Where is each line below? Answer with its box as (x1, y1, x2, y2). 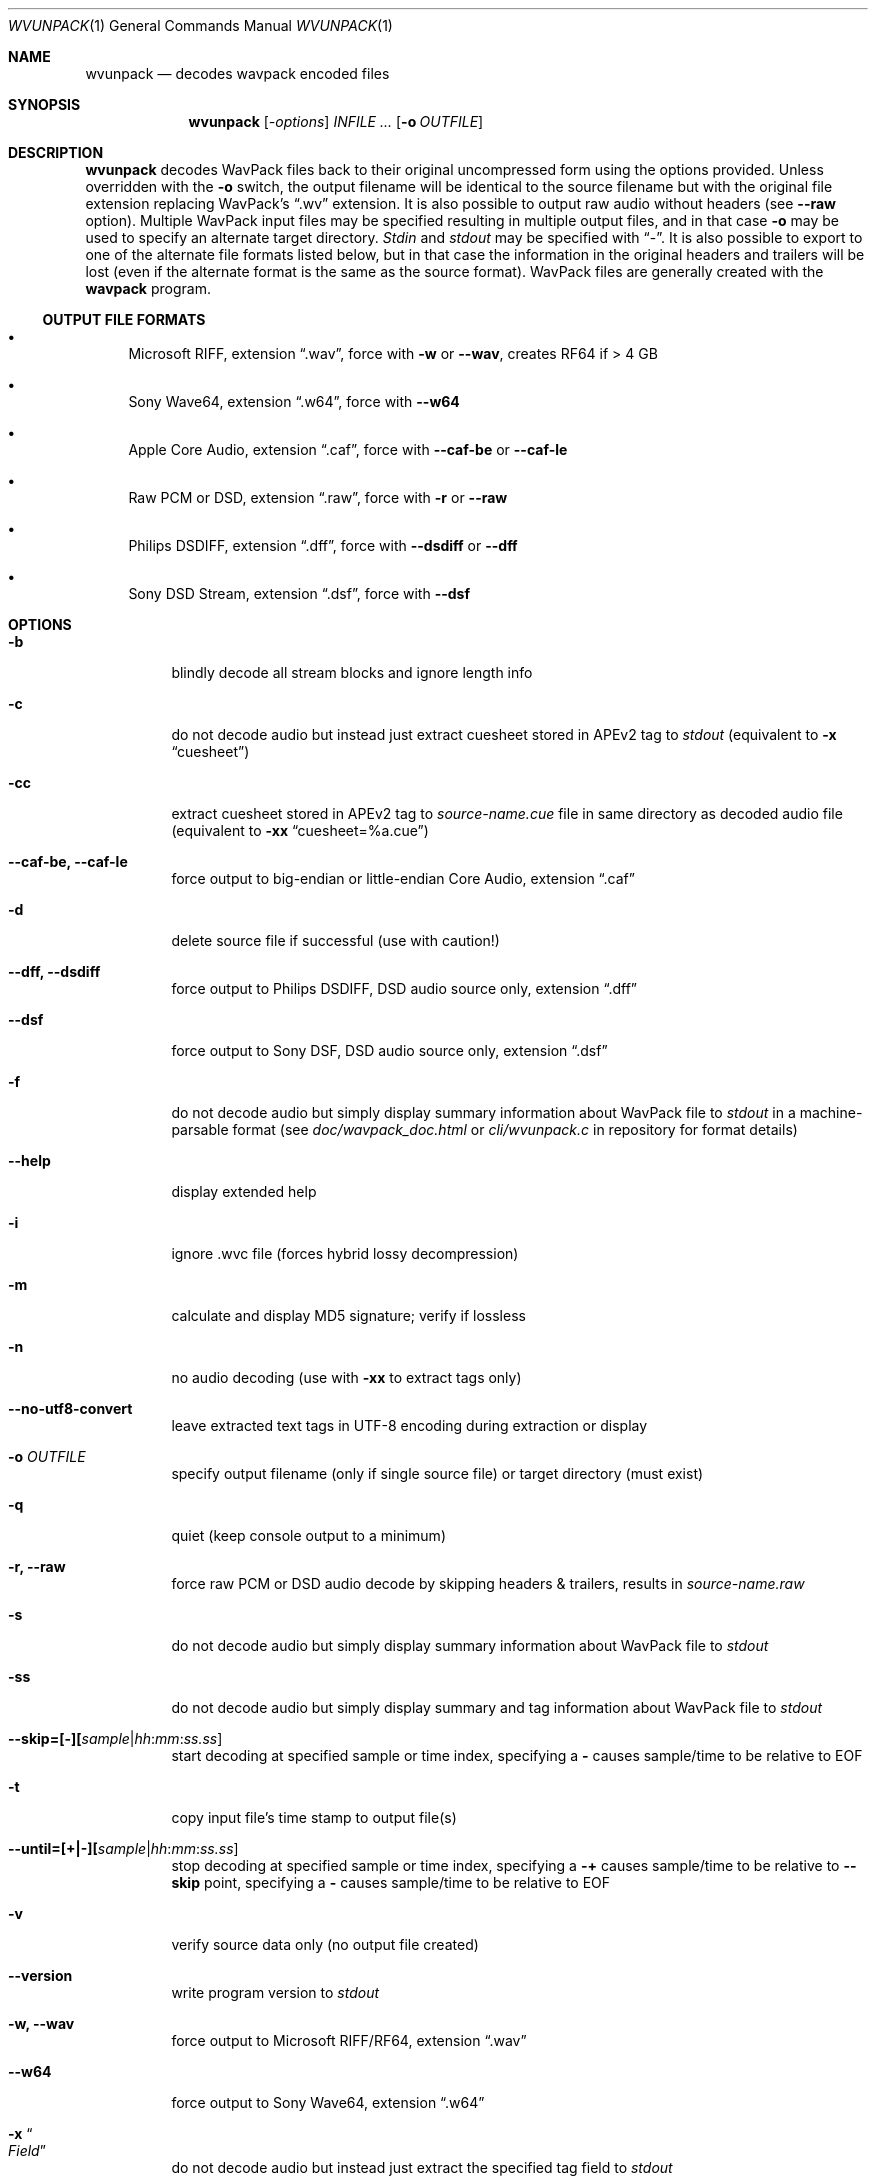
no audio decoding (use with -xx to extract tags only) (171, 1369, 522, 1386)
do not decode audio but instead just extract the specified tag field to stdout (171, 2159, 673, 2176)
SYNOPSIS (8, 96, 81, 113)
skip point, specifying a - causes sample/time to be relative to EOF (171, 1874, 611, 1891)
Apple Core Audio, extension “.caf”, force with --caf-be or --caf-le (128, 441, 568, 458)
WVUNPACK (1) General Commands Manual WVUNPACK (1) (8, 17, 393, 34)
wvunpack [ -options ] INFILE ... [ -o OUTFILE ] (188, 113, 484, 130)
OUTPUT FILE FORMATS (42, 311, 206, 328)
